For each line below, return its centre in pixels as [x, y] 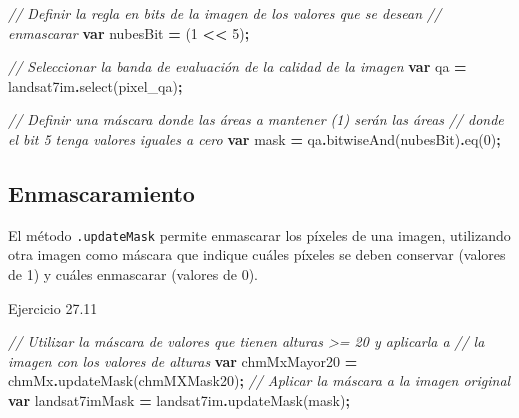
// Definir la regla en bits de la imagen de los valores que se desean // [225, 13]
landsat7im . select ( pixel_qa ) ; [95, 85]
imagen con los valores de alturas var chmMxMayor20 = [183, 360]
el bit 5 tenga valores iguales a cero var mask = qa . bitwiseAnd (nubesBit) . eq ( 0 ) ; [254, 138]
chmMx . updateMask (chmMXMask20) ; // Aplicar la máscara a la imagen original [259, 380]
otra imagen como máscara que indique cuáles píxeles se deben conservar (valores [257, 254]
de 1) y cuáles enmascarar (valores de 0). [133, 274]
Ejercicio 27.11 [53, 307]
